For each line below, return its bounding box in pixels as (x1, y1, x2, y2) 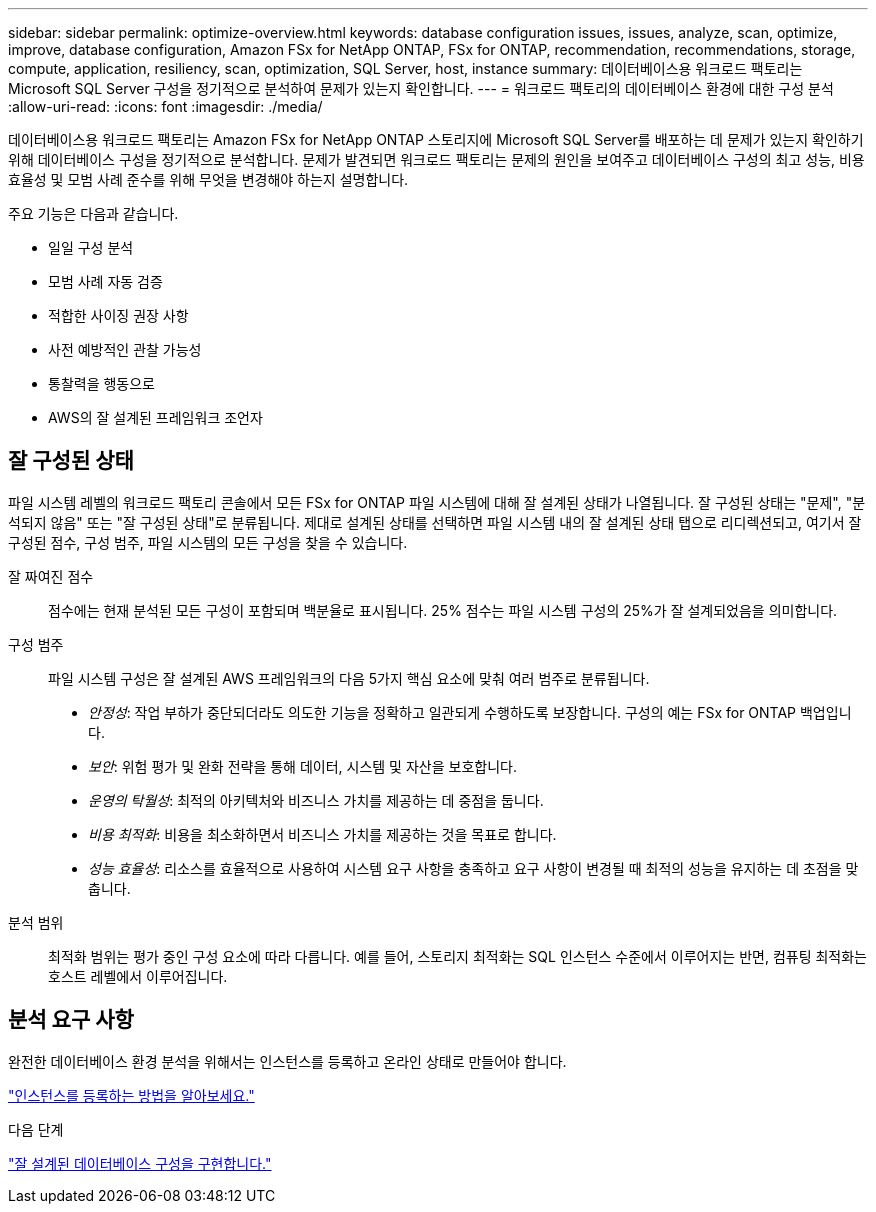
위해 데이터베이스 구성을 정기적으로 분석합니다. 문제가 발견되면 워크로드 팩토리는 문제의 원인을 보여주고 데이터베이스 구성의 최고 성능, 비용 (8, 151, 865, 168)
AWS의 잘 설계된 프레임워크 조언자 (48, 409, 263, 426)
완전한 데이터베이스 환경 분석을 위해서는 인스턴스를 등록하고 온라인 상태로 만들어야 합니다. (8, 1052, 567, 1070)
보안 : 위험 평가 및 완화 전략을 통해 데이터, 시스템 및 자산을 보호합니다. (88, 757, 517, 775)
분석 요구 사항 (8, 1007, 134, 1033)
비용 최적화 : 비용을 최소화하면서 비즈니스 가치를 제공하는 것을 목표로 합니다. (88, 825, 557, 843)
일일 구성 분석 (48, 239, 134, 256)
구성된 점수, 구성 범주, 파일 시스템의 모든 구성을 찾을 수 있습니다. (8, 533, 408, 551)
